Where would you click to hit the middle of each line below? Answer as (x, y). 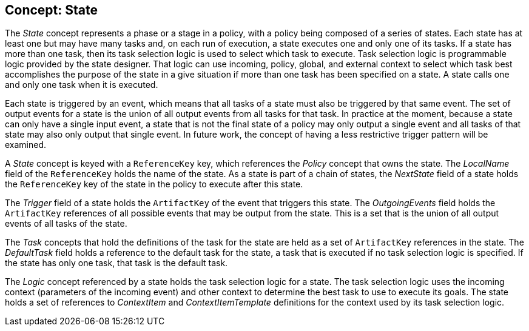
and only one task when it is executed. (82, 85)
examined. (26, 145)
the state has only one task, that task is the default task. (116, 263)
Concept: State (51, 10)
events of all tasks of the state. (66, 224)
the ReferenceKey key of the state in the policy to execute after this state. (154, 184)
